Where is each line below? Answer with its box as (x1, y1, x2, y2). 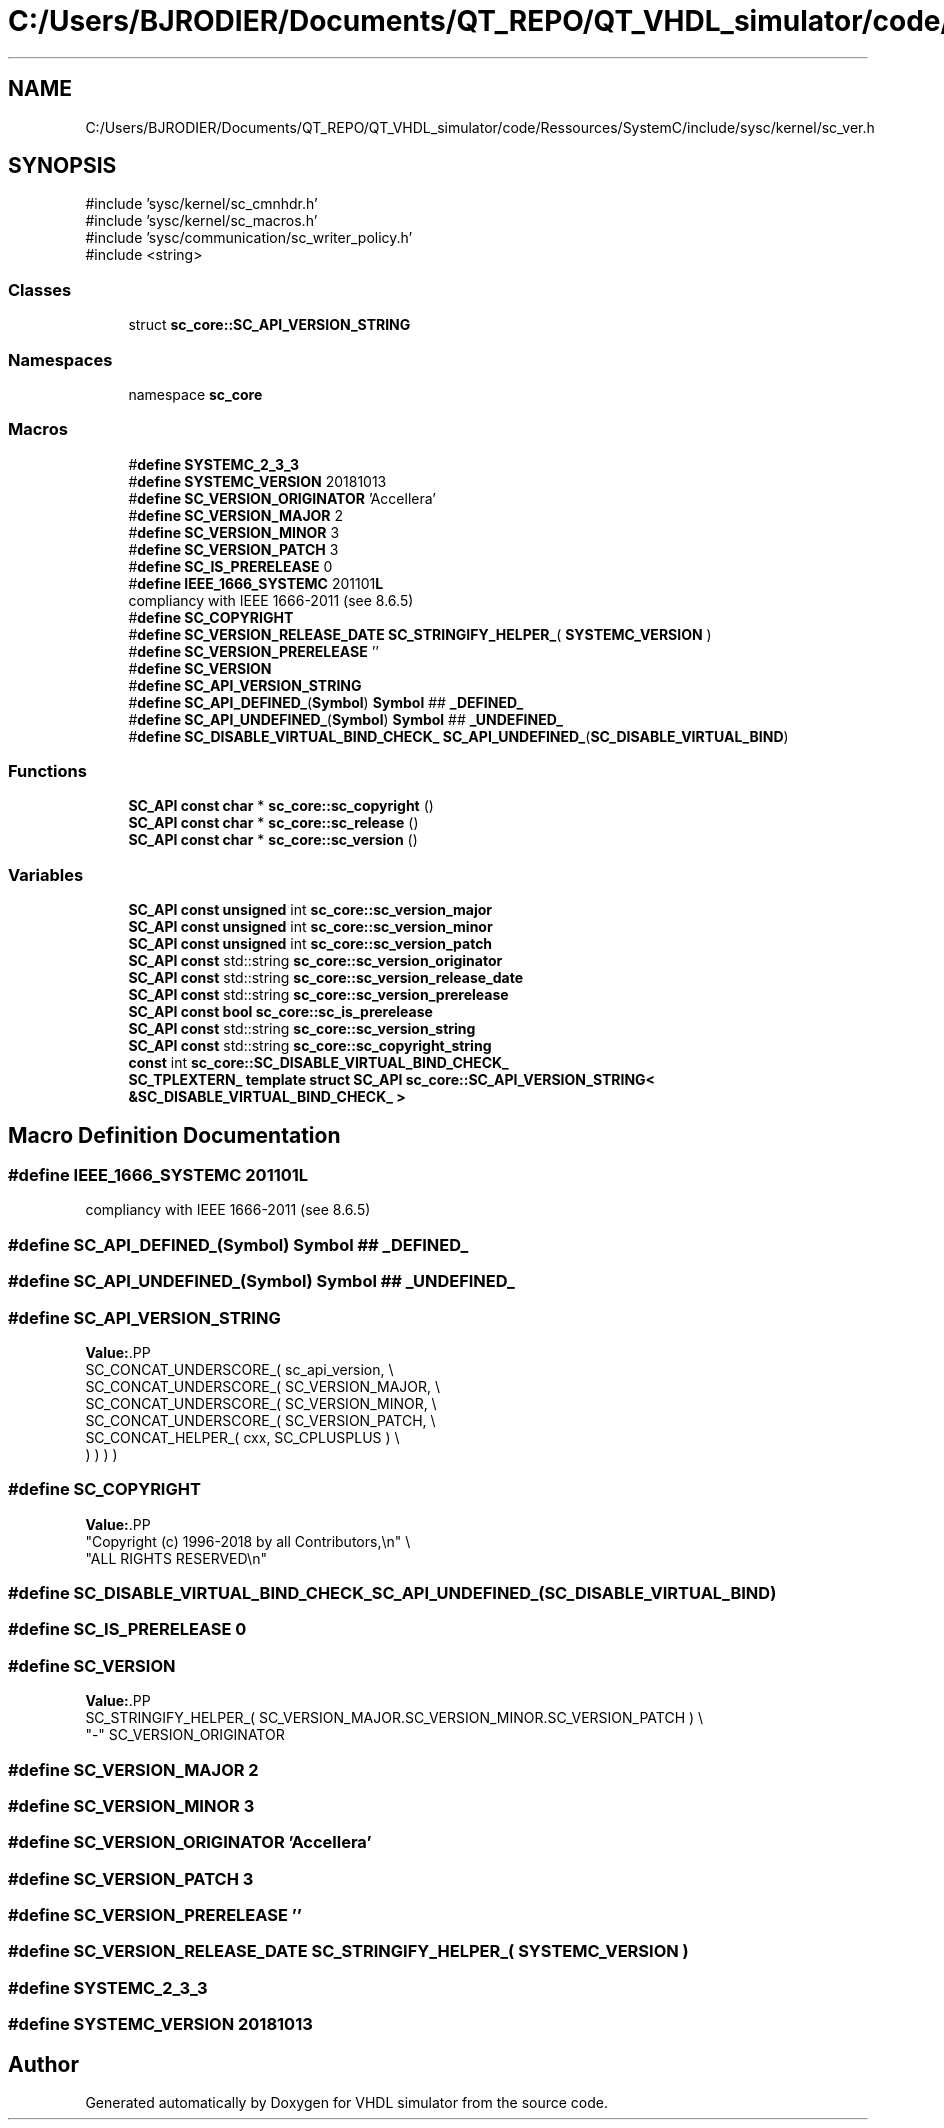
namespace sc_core (128, 385, 263, 403)
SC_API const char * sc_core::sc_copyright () (128, 797, 434, 815)
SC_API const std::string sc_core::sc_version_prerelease (128, 986, 509, 1004)
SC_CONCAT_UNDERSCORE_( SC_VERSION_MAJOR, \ (85, 1377, 441, 1395)
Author (8, 2051, 79, 2077)
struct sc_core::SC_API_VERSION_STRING (128, 316, 411, 334)
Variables (8, 864, 84, 885)
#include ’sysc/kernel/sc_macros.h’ (85, 212, 318, 230)
